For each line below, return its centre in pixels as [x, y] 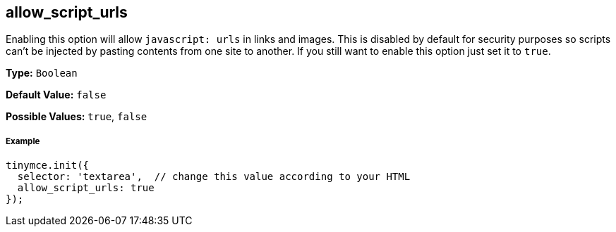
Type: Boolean [42, 73]
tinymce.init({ [48, 166]
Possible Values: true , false [77, 117]
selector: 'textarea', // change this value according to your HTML [214, 177]
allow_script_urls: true [86, 188]
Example [23, 141]
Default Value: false [56, 95]
